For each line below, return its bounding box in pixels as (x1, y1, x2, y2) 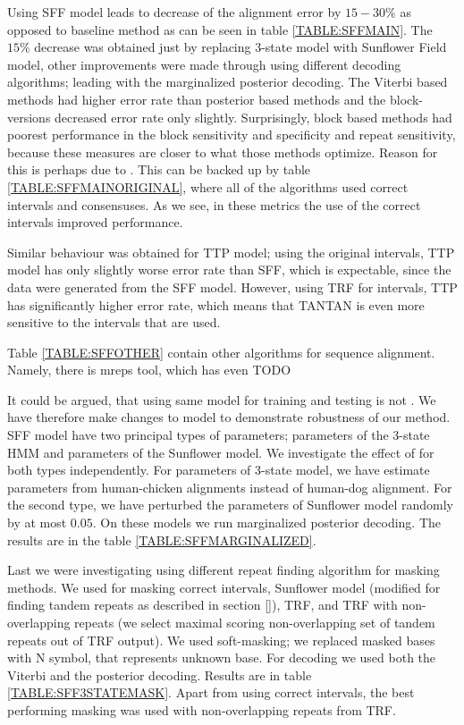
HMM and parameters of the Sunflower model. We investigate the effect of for (7, 443, 434, 461)
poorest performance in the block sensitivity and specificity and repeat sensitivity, (7, 125, 456, 144)
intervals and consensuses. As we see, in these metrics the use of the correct (7, 195, 421, 214)
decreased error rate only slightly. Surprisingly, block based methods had (55, 107, 452, 126)
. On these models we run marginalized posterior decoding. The (92, 513, 442, 532)
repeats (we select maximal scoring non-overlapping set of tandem (74, 613, 435, 631)
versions (7, 107, 51, 126)
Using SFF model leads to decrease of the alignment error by (7, 3, 342, 21)
